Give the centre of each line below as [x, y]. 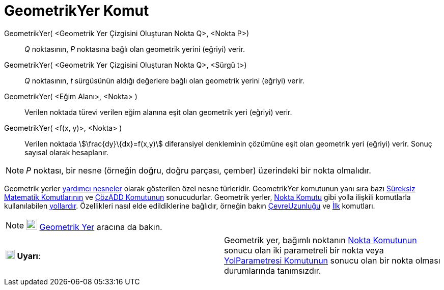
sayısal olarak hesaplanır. [66, 152]
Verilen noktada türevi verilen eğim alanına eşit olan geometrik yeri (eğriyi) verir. [158, 112]
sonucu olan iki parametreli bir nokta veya [304, 250]
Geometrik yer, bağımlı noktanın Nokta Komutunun [321, 240]
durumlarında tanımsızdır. [273, 270]
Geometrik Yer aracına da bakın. [101, 227]
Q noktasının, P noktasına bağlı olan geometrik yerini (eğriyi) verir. [135, 49]
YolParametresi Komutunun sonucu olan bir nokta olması [332, 260]
